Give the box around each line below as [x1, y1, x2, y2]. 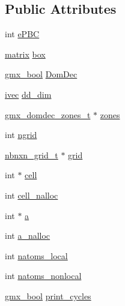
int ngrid [5, 128, 37, 141]
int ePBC [5, 28, 40, 40]
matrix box [5, 47, 46, 60]
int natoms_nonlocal [5, 269, 82, 282]
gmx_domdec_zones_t [5, 108, 91, 121]
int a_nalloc [5, 229, 50, 242]
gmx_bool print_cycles [5, 289, 91, 302]
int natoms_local [5, 249, 68, 262]
